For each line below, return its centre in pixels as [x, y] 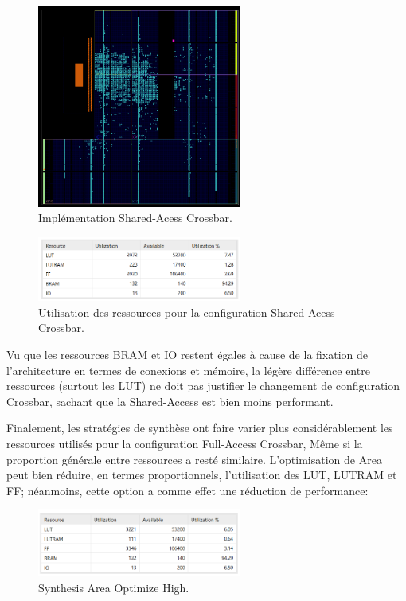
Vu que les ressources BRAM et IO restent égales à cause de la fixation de [187, 355]
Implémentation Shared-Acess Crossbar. [135, 218]
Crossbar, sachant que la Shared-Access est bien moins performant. [170, 401]
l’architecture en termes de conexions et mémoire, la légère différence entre [188, 370]
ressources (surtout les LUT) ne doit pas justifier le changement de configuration [203, 386]
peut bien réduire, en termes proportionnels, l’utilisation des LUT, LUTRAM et [202, 475]
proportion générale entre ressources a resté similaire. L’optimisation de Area [194, 459]
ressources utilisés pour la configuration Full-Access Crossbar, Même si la [185, 443]
